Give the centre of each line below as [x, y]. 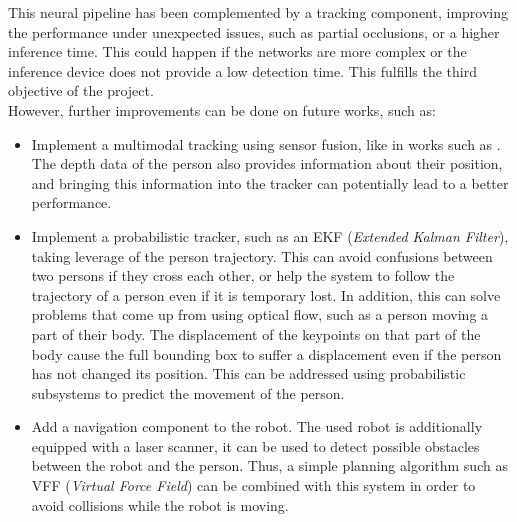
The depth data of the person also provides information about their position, [267, 163]
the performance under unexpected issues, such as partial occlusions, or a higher [254, 31]
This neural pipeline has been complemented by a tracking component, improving [258, 12]
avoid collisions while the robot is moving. [160, 504]
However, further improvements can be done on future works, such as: [222, 109]
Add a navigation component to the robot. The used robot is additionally [257, 426]
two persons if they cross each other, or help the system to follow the [243, 275]
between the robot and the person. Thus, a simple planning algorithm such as [269, 465]
